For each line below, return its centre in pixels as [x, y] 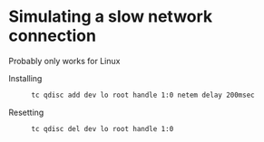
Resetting [26, 112]
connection [53, 36]
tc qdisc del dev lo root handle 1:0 [103, 128]
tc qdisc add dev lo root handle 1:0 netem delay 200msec [143, 95]
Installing [25, 78]
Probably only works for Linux [64, 61]
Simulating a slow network [111, 17]
